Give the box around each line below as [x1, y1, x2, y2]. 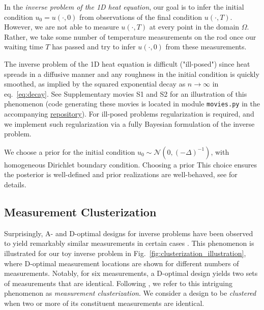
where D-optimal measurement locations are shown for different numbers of [4, 258, 239, 268]
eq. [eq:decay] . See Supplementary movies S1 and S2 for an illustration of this [4, 88, 247, 99]
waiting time [4, 41, 43, 52]
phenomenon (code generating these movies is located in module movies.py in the [4, 98, 260, 109]
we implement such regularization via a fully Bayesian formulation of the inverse [4, 118, 255, 129]
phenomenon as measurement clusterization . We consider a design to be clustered [4, 288, 256, 298]
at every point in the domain [149, 21, 240, 32]
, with [211, 146, 229, 157]
